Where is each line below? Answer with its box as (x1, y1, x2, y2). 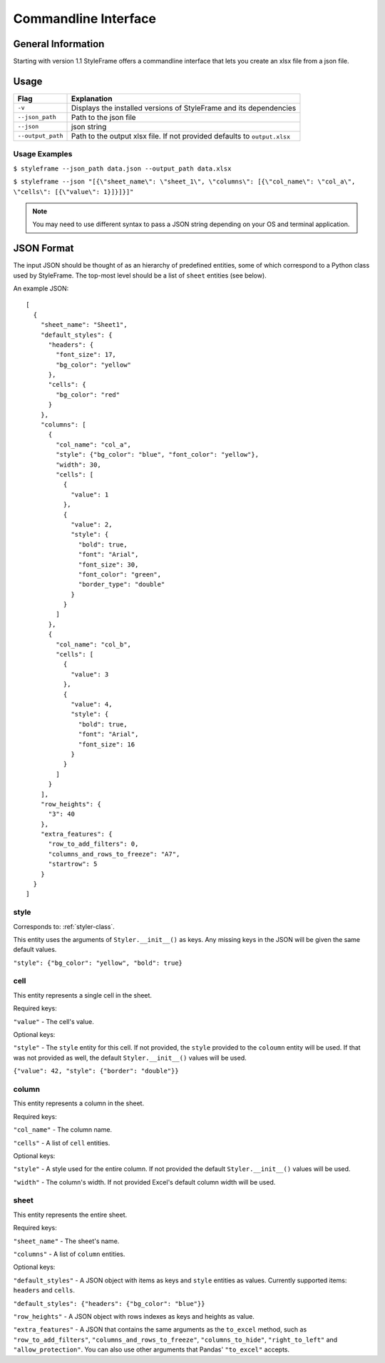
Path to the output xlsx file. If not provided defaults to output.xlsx (71, 131, 290, 141)
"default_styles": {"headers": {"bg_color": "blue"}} (13, 1299, 205, 1307)
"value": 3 (71, 670, 109, 678)
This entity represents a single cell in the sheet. (13, 990, 153, 999)
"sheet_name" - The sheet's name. (13, 1237, 120, 1245)
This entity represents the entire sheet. (13, 1210, 128, 1219)
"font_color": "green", (78, 570, 162, 578)
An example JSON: (13, 284, 69, 293)
